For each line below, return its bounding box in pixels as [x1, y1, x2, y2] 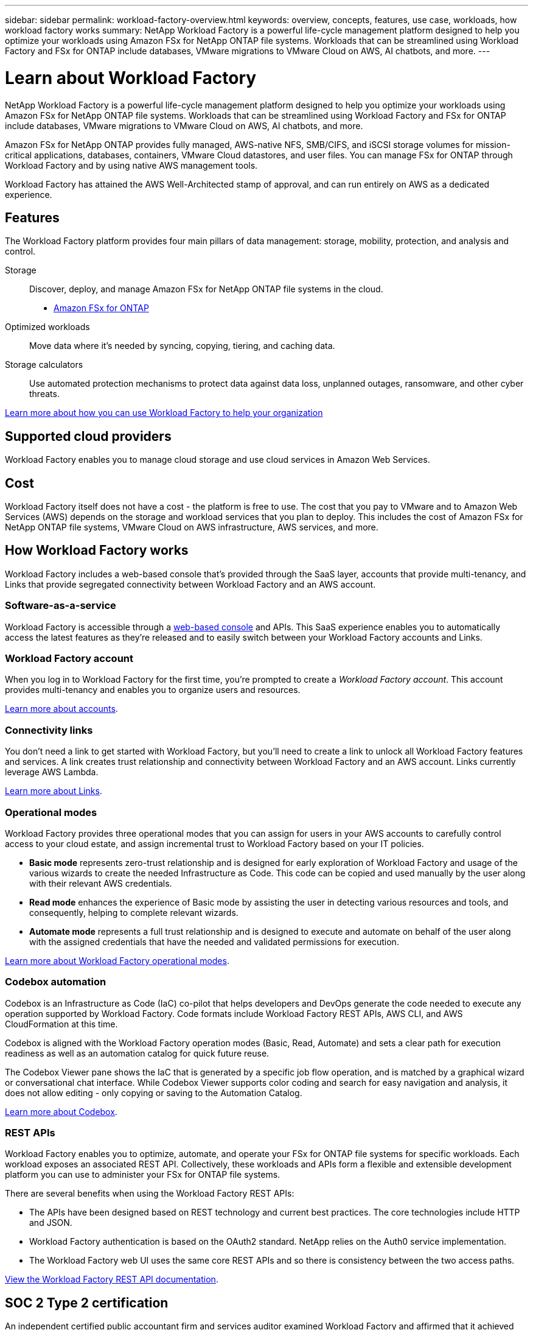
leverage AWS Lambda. [5, 767, 99, 778]
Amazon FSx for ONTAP [54, 303, 149, 314]
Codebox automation [5, 976, 106, 988]
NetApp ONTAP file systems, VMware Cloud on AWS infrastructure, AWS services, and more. [5, 522, 378, 533]
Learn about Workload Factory [5, 67, 257, 88]
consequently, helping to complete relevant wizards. [29, 907, 239, 918]
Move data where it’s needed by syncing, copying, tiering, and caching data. [29, 340, 335, 351]
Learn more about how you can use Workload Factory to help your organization [5, 407, 323, 418]
